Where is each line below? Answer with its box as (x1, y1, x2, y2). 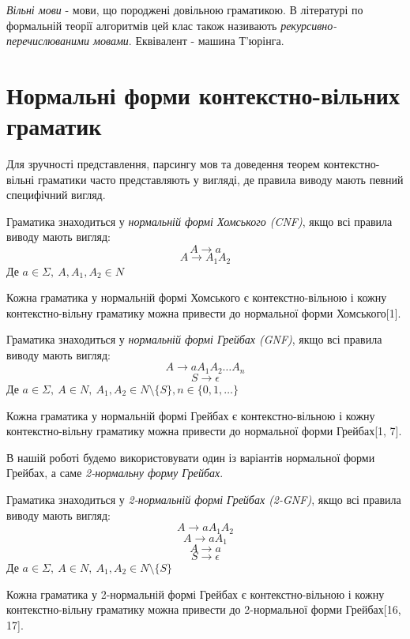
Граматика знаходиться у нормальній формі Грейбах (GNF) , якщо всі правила (6, 331, 382, 348)
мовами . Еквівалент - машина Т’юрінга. (92, 32, 284, 49)
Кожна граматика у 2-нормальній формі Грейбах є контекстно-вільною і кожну (6, 585, 385, 602)
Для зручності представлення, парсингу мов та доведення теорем (6, 156, 320, 172)
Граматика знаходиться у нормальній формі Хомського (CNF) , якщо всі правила (6, 212, 393, 229)
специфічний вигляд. (6, 186, 106, 203)
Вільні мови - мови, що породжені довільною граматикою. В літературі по (6, 2, 363, 17)
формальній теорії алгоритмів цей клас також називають (6, 17, 277, 33)
